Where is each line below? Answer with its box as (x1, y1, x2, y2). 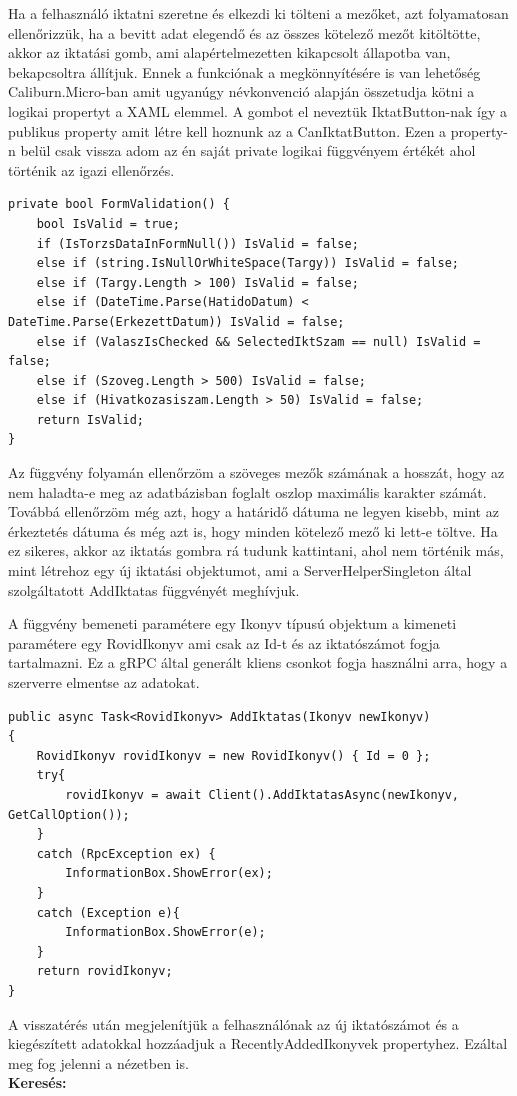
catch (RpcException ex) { (36, 846, 216, 861)
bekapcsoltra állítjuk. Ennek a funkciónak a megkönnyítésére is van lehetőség (8, 61, 481, 82)
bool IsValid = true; (36, 216, 180, 231)
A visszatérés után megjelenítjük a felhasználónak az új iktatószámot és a (8, 1013, 459, 1034)
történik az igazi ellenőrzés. (8, 159, 175, 180)
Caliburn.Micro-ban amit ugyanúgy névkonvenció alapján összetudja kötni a (8, 81, 475, 102)
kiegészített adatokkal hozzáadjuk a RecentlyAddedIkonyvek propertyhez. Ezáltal (8, 1033, 508, 1054)
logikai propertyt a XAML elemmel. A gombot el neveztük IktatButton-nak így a (8, 100, 508, 121)
